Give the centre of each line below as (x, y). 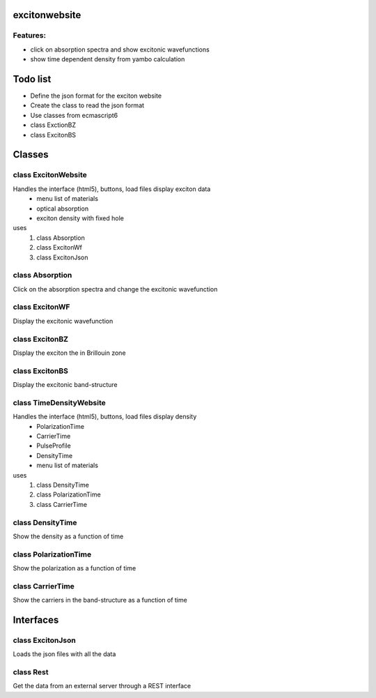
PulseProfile (54, 446)
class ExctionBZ (53, 125)
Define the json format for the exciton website (96, 96)
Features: (30, 36)
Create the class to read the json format (87, 105)
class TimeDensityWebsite (59, 402)
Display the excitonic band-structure (65, 385)
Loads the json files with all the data (64, 654)
